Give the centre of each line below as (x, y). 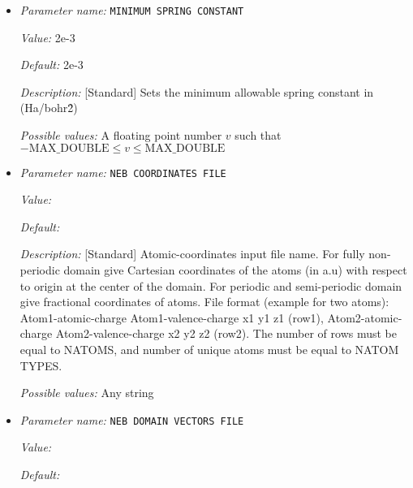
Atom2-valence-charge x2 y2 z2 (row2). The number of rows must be (226, 333)
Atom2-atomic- (365, 317)
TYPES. (41, 365)
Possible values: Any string (87, 393)
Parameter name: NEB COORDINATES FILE (123, 172)
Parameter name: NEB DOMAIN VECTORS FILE (132, 419)
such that (258, 135)
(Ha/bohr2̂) (49, 108)
